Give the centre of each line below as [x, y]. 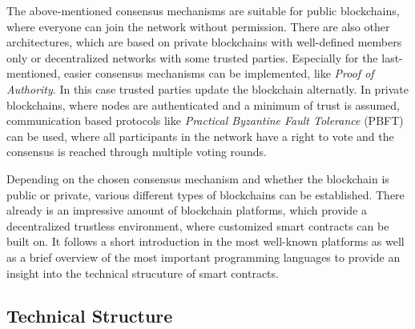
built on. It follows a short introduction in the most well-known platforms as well [205, 241]
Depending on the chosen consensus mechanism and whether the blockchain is [198, 178]
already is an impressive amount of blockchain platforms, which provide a [187, 210]
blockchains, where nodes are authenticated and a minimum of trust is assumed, [203, 104]
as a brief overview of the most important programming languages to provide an [203, 257]
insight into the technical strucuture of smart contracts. [143, 273]
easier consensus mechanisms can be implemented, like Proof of [219, 73]
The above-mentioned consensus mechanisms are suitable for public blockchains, [203, 10]
